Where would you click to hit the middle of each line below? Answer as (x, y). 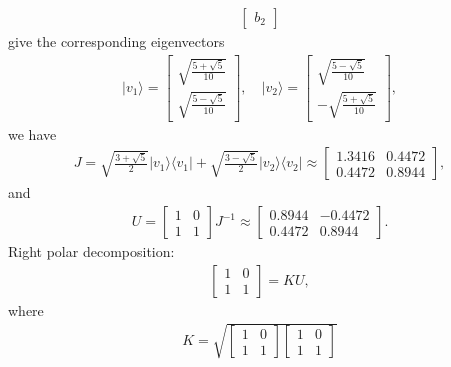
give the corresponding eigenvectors (116, 41)
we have (32, 133)
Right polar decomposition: (91, 251)
